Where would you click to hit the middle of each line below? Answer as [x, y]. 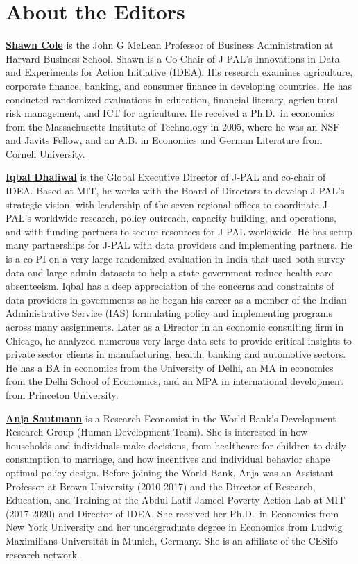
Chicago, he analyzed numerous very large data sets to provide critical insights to [179, 340]
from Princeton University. [62, 394]
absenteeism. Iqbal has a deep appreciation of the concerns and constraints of [170, 286]
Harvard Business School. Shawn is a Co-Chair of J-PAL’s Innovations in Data [173, 58]
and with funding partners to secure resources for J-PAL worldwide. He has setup [179, 231]
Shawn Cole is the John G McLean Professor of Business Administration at [170, 45]
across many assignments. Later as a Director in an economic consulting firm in [175, 326]
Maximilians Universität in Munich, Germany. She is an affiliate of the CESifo [172, 540]
